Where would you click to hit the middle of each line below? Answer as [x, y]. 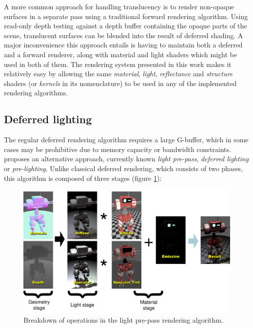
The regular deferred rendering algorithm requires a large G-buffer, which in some [126, 140]
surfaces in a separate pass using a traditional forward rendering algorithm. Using [126, 16]
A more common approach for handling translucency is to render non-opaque [119, 6]
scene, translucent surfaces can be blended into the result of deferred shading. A [124, 35]
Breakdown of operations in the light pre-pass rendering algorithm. [123, 320]
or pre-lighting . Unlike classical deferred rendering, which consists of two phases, [124, 168]
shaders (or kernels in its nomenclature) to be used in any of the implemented [120, 83]
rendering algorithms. [36, 93]
